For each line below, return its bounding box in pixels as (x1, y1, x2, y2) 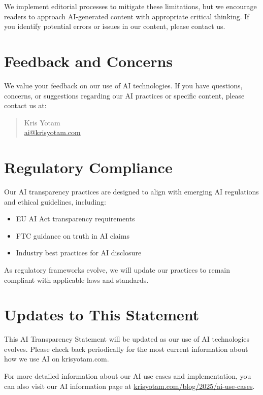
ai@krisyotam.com (24, 127, 81, 138)
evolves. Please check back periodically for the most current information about (4, 343, 248, 354)
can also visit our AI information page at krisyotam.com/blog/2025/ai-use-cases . (4, 380, 255, 391)
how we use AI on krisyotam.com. (4, 353, 109, 364)
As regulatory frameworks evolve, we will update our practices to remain (4, 264, 230, 275)
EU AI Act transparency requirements (16, 213, 135, 224)
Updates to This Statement (4, 304, 200, 325)
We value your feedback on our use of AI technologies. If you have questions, (4, 80, 243, 90)
